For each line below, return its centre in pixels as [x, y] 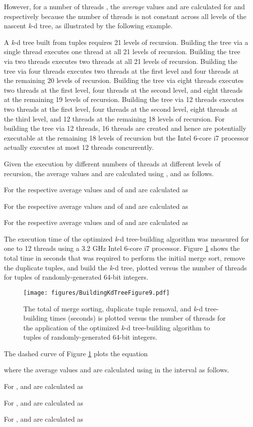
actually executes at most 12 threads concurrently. [79, 147]
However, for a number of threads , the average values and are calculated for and [125, 6]
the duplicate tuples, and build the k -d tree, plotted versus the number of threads [126, 267]
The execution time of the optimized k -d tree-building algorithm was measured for [126, 238]
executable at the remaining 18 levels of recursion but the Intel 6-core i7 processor [126, 137]
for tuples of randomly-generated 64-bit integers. [76, 277]
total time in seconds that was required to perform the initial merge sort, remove [125, 258]
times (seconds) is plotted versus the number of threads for [138, 318]
